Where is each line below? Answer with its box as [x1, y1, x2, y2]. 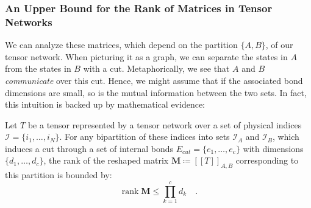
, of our [265, 38, 293, 51]
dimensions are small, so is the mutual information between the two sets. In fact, [5, 86, 307, 99]
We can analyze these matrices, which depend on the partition [5, 38, 238, 51]
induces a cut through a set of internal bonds [5, 142, 174, 154]
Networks [5, 14, 52, 29]
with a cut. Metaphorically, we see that [83, 62, 230, 75]
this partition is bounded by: [5, 168, 112, 181]
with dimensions [243, 142, 304, 154]
